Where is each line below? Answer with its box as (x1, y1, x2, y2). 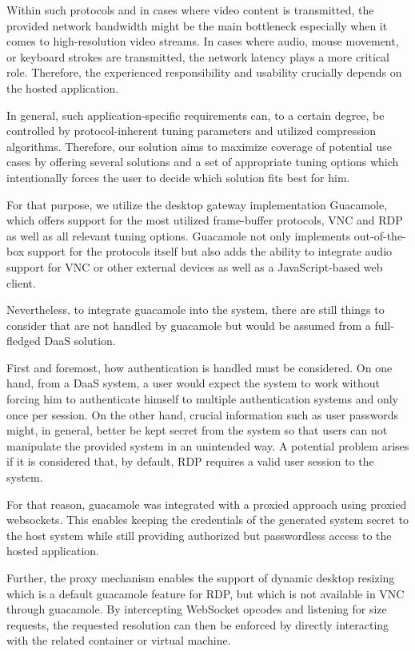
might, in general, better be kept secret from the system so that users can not (6, 422, 388, 439)
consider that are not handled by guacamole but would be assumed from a (6, 316, 371, 333)
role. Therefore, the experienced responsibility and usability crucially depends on (6, 64, 402, 81)
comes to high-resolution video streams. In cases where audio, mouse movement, (6, 33, 399, 50)
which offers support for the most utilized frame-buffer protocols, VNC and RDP (6, 212, 403, 228)
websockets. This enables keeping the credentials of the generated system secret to (6, 511, 409, 528)
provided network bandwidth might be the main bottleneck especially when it (6, 17, 388, 34)
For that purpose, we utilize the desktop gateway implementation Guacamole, (6, 196, 388, 212)
